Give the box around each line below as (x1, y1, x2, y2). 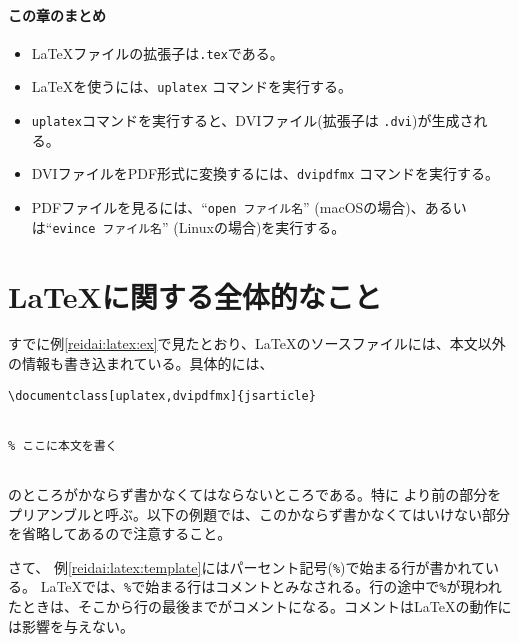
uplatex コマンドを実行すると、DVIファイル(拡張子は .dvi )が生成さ (31, 110, 474, 131)
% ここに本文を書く (8, 438, 118, 453)
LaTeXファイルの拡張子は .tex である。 (31, 42, 284, 63)
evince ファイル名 (52, 221, 162, 236)
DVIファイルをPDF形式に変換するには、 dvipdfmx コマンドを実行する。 (31, 163, 499, 184)
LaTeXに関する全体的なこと (8, 275, 382, 316)
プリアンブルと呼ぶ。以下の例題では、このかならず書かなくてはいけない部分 (8, 503, 511, 524)
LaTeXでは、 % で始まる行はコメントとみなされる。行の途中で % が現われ (40, 576, 502, 597)
